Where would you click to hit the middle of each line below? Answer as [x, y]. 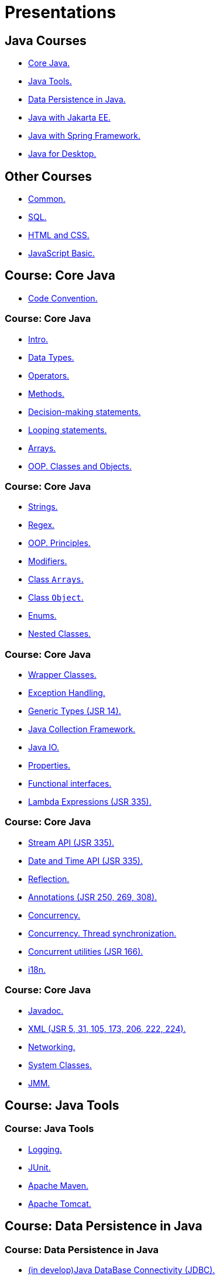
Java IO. [44, 747]
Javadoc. [46, 1010]
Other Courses [49, 176]
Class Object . [56, 598]
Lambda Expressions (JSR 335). [90, 802]
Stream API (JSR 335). [71, 842]
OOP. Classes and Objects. [80, 466]
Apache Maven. [58, 1185]
